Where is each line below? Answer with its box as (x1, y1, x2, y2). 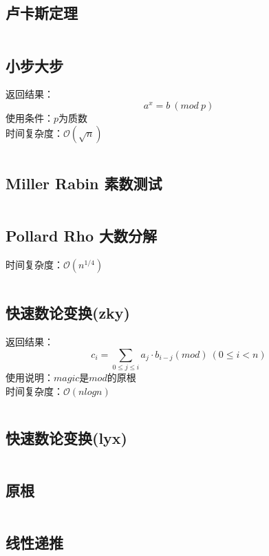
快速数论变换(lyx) (6, 427, 127, 448)
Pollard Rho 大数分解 (6, 225, 158, 246)
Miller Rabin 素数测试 (6, 172, 162, 193)
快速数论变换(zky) (6, 302, 130, 323)
